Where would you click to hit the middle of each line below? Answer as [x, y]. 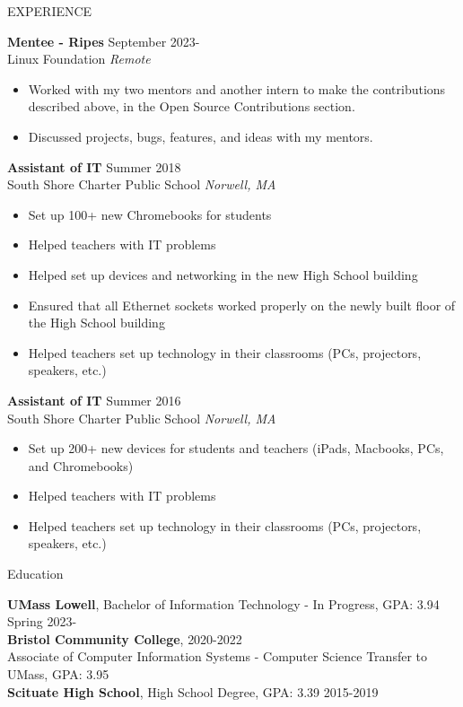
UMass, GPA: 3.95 [58, 674]
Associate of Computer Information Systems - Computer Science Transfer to [217, 656]
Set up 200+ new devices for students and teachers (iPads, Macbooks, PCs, [236, 448]
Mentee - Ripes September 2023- [104, 41]
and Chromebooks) [81, 465]
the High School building [96, 323]
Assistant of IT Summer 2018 [94, 166]
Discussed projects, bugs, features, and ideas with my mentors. [201, 136]
